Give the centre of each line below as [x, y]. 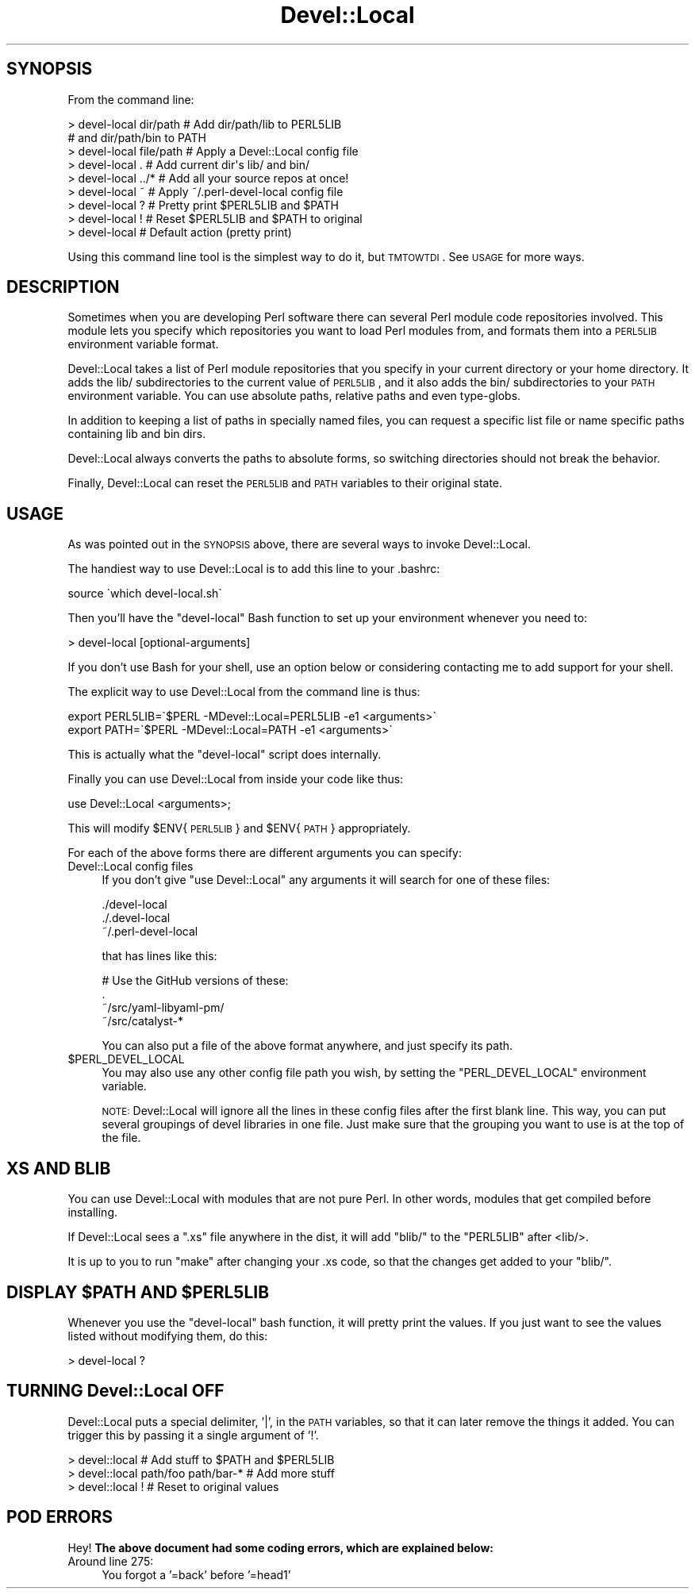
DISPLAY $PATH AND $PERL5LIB [138, 1292]
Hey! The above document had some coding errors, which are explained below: [280, 1547]
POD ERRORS [60, 1517]
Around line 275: [111, 1561]
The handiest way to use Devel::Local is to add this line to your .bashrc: [254, 569]
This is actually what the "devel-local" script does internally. [225, 755]
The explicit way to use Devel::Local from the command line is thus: [244, 692]
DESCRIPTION [63, 287]
